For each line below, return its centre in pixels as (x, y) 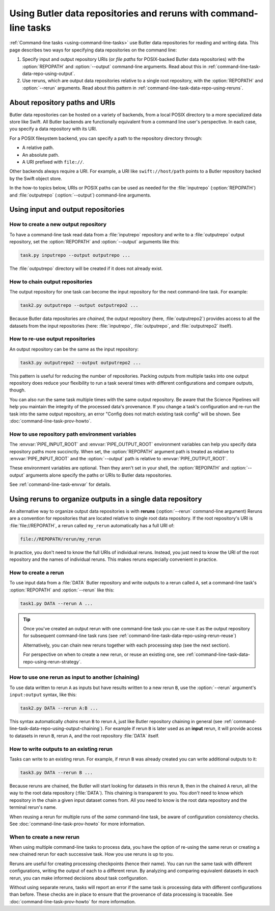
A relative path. (38, 147)
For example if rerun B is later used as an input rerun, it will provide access (183, 729)
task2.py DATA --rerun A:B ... (59, 708)
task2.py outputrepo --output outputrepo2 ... (79, 305)
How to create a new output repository (58, 225)
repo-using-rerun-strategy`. (52, 661)
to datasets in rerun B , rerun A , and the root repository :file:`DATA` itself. (85, 735)
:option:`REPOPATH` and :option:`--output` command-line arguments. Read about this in (114, 66)
